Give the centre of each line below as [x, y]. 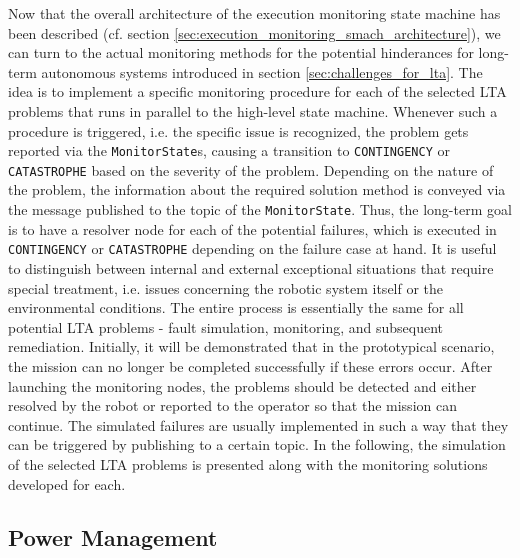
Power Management [113, 537]
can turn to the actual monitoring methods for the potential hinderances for [241, 52]
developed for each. [67, 483]
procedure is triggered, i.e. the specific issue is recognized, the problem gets [238, 130]
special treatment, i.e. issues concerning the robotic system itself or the [226, 287]
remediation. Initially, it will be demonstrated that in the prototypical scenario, [251, 346]
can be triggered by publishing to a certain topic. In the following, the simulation [257, 444]
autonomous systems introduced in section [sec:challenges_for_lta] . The [262, 71]
